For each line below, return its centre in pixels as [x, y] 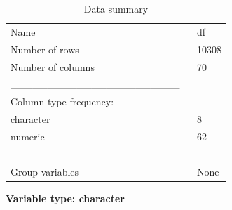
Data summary [116, 8]
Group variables [45, 171]
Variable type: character [66, 198]
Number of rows [45, 49]
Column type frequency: [62, 101]
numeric [28, 136]
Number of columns [53, 66]
